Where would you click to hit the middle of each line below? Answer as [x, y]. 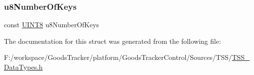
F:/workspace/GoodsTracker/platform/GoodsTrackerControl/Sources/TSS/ [118, 57]
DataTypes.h [23, 67]
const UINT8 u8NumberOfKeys [51, 25]
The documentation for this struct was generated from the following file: [113, 41]
